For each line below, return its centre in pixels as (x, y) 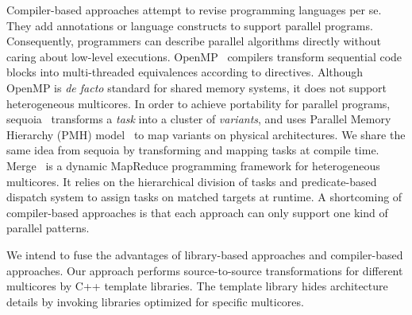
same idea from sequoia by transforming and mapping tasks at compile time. (193, 150)
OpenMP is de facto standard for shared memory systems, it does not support (197, 87)
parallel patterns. (48, 228)
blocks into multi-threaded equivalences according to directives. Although (185, 72)
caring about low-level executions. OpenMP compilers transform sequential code (204, 56)
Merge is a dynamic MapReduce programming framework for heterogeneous (193, 165)
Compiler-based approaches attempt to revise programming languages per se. (194, 10)
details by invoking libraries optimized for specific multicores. (155, 301)
